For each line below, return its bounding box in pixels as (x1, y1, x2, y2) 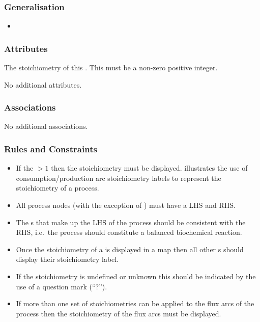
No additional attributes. (4, 79, 82, 90)
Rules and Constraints (4, 142, 97, 155)
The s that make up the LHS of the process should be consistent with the (16, 217, 246, 227)
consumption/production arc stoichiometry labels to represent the (16, 172, 221, 183)
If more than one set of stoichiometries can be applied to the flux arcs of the (16, 298, 254, 309)
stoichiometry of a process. (16, 182, 99, 193)
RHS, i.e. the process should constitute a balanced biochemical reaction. (16, 227, 242, 237)
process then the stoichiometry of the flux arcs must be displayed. (16, 308, 221, 318)
